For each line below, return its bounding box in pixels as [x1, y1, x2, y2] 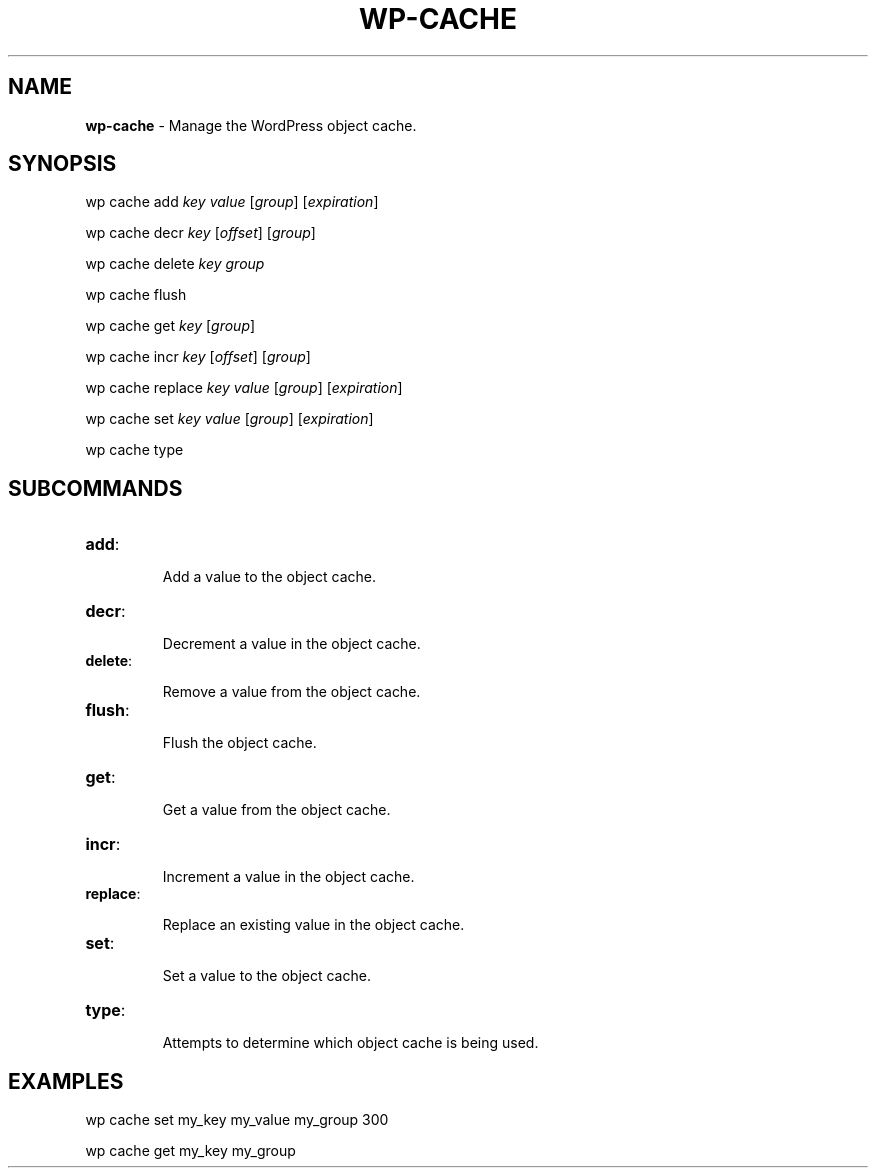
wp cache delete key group [85, 255, 265, 273]
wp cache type [85, 441, 184, 459]
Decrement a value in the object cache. [162, 635, 421, 653]
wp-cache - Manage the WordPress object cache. [85, 116, 417, 134]
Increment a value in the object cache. [162, 868, 415, 886]
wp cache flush [85, 286, 187, 304]
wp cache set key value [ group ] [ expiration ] [85, 410, 374, 428]
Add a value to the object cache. [162, 568, 377, 586]
